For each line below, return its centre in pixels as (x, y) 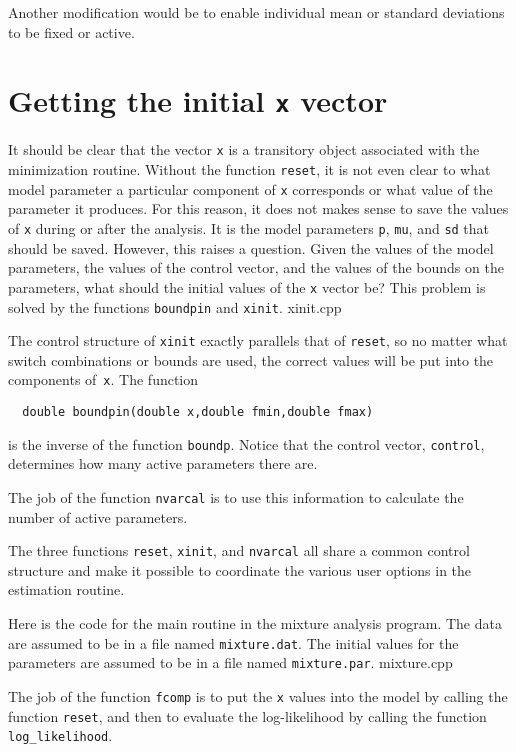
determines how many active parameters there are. (163, 463)
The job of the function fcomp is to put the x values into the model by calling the (258, 695)
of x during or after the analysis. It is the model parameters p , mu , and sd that (249, 228)
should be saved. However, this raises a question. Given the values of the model (251, 247)
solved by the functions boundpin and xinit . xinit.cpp (175, 306)
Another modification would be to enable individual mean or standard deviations (256, 12)
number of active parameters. (98, 516)
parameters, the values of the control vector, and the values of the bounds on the (256, 267)
